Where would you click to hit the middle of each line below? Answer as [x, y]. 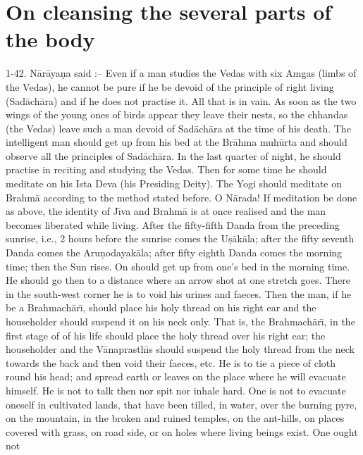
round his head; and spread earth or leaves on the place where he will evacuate [176, 376]
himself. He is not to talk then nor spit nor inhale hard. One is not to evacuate [176, 390]
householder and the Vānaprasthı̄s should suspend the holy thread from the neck [180, 349]
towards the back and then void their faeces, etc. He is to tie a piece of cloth [171, 362]
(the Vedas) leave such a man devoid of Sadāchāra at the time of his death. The [178, 128]
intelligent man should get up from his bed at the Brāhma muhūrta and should [177, 142]
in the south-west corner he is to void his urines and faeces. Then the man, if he [179, 293]
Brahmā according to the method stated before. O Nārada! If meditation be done [181, 197]
